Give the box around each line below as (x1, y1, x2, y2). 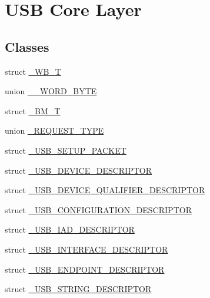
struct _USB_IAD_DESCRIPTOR (5, 223, 135, 236)
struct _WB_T (5, 65, 61, 77)
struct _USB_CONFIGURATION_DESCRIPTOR (5, 203, 192, 216)
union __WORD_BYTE (5, 85, 97, 97)
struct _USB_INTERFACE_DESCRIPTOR (5, 243, 168, 255)
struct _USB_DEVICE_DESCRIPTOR (5, 164, 152, 176)
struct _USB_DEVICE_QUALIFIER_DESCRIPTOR (5, 184, 205, 196)
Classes (5, 37, 49, 55)
